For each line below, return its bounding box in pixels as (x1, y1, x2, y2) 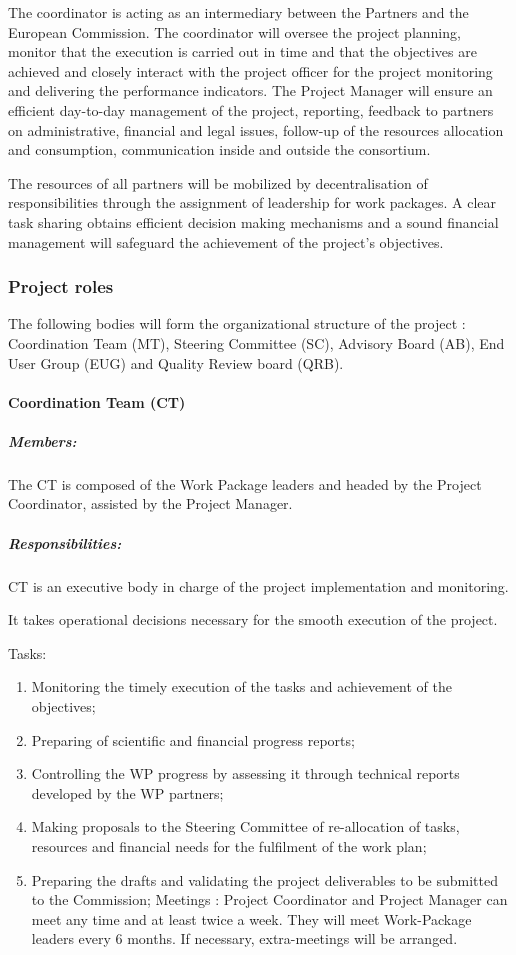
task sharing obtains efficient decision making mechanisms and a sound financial (8, 211, 499, 232)
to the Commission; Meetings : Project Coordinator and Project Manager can (31, 889, 508, 910)
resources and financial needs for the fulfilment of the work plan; (31, 835, 427, 856)
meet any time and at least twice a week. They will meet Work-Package (31, 908, 472, 929)
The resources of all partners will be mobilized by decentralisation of (8, 172, 428, 193)
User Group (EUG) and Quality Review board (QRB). (8, 352, 344, 373)
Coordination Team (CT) (8, 391, 186, 412)
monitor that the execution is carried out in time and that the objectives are (8, 41, 477, 62)
